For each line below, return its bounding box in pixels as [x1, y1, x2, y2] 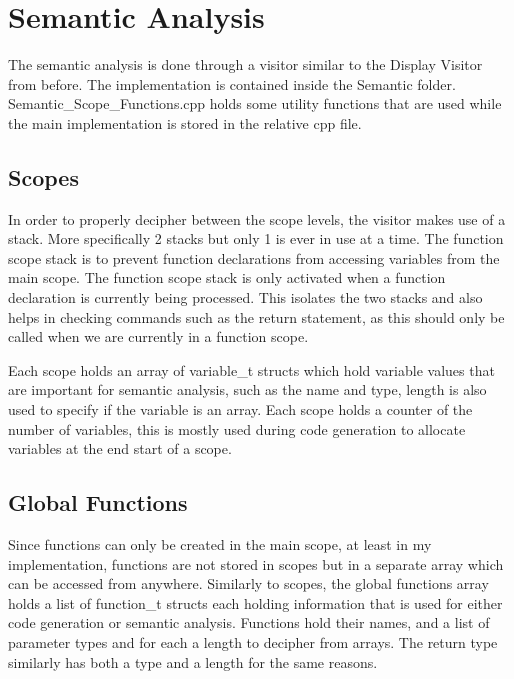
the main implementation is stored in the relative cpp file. [8, 112, 362, 133]
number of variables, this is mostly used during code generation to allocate [8, 418, 466, 439]
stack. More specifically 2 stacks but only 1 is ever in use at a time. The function [8, 228, 504, 249]
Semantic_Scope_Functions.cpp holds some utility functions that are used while [8, 93, 502, 114]
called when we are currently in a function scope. [8, 326, 309, 347]
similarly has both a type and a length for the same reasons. [8, 651, 378, 672]
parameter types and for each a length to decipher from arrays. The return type [8, 632, 498, 652]
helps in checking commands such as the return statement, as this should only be [8, 306, 505, 327]
